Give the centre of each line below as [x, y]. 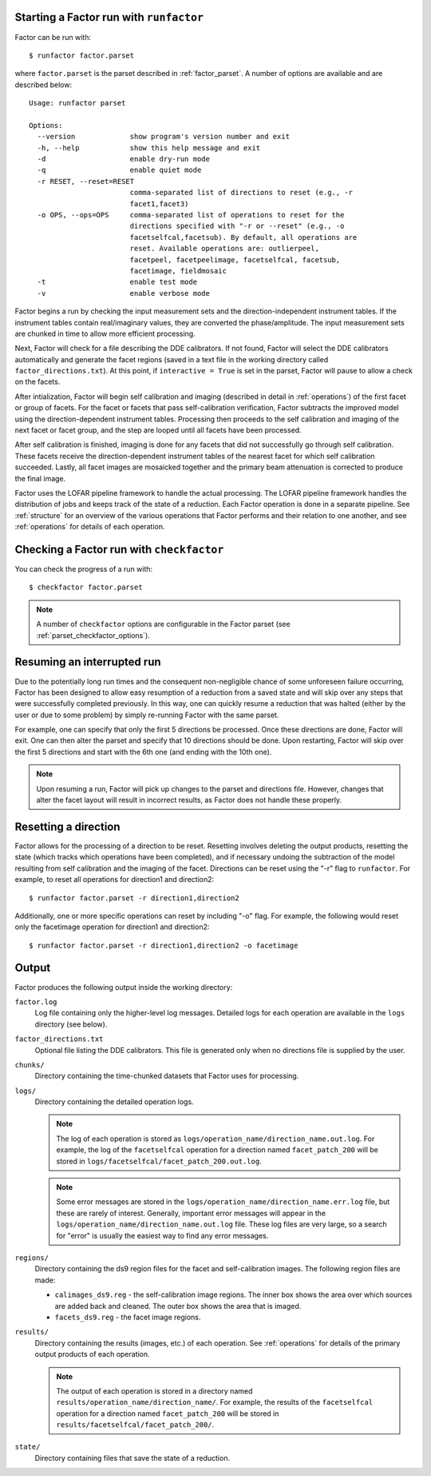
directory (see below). [71, 1024]
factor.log [36, 1002]
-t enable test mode [117, 282]
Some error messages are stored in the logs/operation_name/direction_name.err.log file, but [223, 1202]
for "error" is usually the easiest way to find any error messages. [162, 1235]
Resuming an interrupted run [88, 662]
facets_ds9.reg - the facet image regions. [128, 1317]
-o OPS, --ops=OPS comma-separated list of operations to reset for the [191, 215]
